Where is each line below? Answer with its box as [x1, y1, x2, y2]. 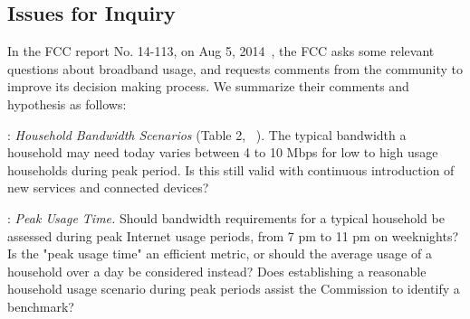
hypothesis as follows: [7, 94, 127, 113]
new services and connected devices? [7, 178, 209, 197]
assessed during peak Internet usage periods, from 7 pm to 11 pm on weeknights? [7, 226, 459, 245]
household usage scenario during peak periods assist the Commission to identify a [7, 279, 460, 298]
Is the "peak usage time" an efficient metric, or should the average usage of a [7, 244, 432, 263]
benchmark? [7, 296, 74, 315]
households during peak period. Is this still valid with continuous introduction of [7, 160, 455, 179]
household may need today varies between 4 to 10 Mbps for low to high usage [7, 143, 438, 162]
